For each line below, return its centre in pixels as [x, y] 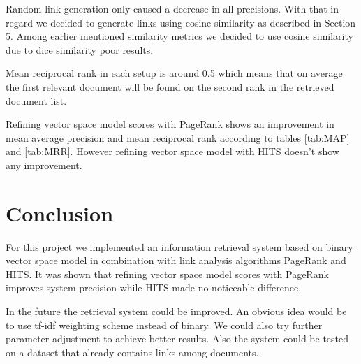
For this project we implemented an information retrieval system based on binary [179, 246]
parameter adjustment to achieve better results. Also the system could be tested [177, 338]
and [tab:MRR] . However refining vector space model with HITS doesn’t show [172, 151]
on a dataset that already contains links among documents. [132, 352]
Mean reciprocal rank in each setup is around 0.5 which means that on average [174, 73]
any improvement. [44, 165]
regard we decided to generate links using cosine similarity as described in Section [181, 22]
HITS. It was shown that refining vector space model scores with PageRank [167, 274]
